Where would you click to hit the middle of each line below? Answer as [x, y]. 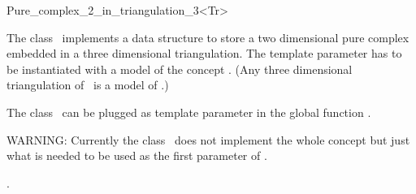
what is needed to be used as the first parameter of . [137, 155]
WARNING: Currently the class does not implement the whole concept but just [208, 139]
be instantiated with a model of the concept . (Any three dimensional [180, 69]
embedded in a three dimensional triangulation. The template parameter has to [204, 53]
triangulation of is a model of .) [88, 85]
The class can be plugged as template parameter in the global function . [189, 112]
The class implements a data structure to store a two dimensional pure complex [208, 37]
